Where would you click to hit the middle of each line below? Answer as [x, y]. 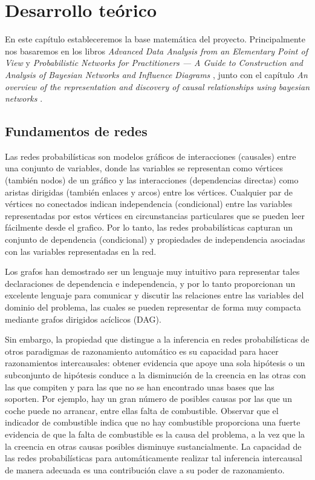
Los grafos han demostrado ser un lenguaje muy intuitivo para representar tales [152, 271]
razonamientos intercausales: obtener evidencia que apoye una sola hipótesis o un [155, 363]
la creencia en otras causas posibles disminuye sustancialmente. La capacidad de [153, 446]
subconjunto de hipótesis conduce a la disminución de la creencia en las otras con [155, 374]
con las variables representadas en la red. [81, 251]
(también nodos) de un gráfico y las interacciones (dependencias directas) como [152, 180]
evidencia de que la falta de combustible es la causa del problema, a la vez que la [155, 434]
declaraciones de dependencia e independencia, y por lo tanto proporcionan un [150, 283]
